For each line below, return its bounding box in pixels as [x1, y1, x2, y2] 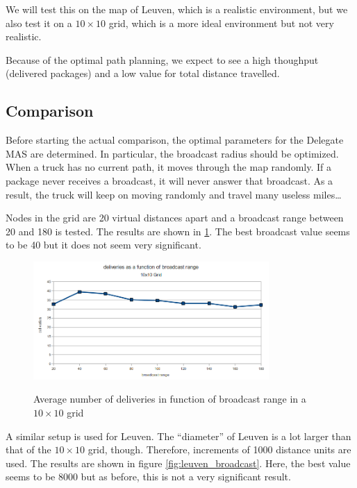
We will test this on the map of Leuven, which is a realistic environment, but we [6, 2, 348, 16]
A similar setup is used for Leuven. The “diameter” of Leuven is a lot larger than [6, 428, 351, 443]
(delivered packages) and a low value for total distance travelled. [6, 66, 280, 81]
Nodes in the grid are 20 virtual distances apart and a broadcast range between [6, 210, 344, 225]
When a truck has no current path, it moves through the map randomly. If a [6, 160, 331, 174]
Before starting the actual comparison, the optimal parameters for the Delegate [6, 133, 344, 147]
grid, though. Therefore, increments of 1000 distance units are [88, 442, 351, 457]
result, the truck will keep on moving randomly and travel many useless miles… [6, 187, 342, 201]
